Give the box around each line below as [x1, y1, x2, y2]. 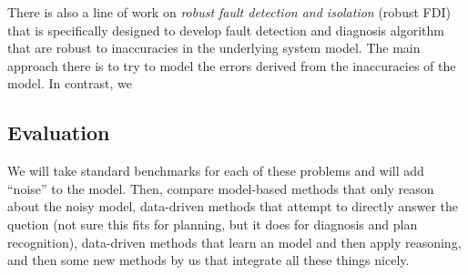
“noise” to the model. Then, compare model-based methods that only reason [7, 178, 434, 198]
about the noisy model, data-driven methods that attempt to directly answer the [7, 197, 459, 216]
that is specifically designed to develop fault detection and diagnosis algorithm [7, 20, 444, 39]
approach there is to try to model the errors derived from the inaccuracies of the [7, 56, 456, 75]
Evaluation [7, 118, 110, 147]
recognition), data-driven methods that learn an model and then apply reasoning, [7, 232, 462, 251]
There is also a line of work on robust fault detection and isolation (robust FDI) [7, 3, 451, 21]
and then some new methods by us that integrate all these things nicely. [7, 250, 410, 270]
